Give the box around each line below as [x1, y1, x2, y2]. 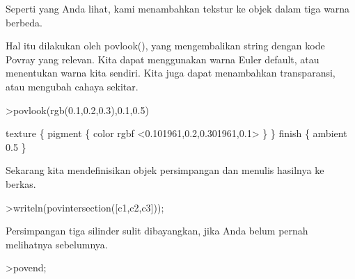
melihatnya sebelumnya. [6, 237, 108, 251]
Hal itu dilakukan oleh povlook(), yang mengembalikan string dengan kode [6, 38, 325, 53]
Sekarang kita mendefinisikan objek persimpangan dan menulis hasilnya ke [6, 163, 324, 177]
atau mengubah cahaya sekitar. [6, 79, 139, 93]
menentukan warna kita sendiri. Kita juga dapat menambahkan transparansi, [6, 65, 336, 80]
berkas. [6, 176, 36, 191]
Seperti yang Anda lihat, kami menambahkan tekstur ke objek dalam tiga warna [6, 1, 350, 15]
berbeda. [6, 15, 42, 29]
